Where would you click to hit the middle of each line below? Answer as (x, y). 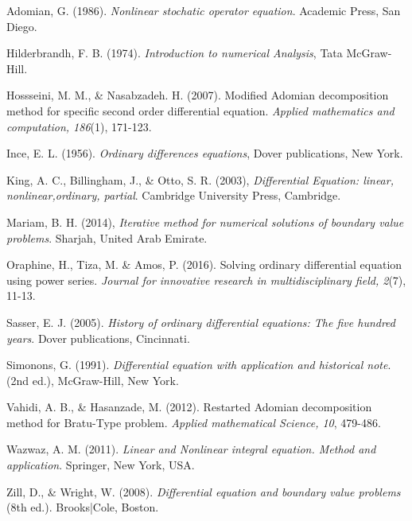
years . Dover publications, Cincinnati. (98, 338)
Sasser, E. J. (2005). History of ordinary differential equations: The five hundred (201, 322)
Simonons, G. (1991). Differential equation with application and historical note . (199, 365)
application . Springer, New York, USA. (101, 465)
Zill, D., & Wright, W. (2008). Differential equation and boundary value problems (204, 491)
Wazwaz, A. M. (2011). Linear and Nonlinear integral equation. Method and (191, 449)
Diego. (22, 26)
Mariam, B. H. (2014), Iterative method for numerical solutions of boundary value (205, 222)
